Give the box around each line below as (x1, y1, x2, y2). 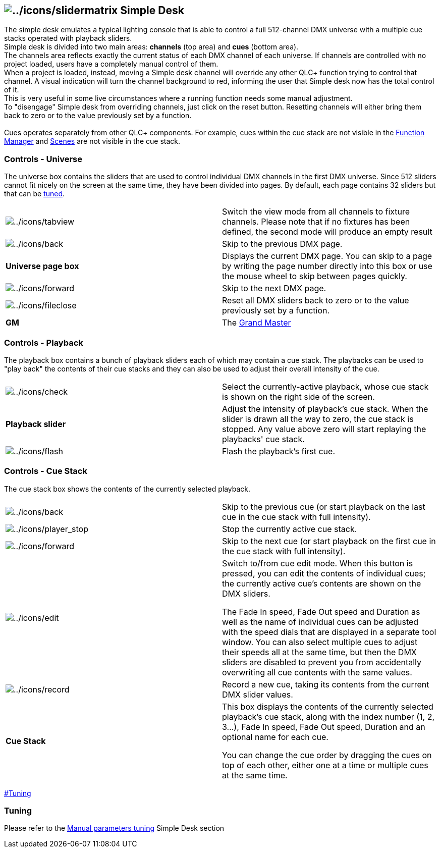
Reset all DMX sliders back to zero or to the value (222, 295, 409, 306)
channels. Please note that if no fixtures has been (222, 217, 410, 227)
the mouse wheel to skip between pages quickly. (222, 271, 407, 282)
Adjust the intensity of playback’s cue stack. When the (222, 403, 428, 414)
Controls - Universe (4, 153, 83, 164)
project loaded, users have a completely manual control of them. (4, 60, 218, 69)
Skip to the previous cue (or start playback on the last (222, 501, 425, 512)
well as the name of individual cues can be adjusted (222, 616, 419, 627)
